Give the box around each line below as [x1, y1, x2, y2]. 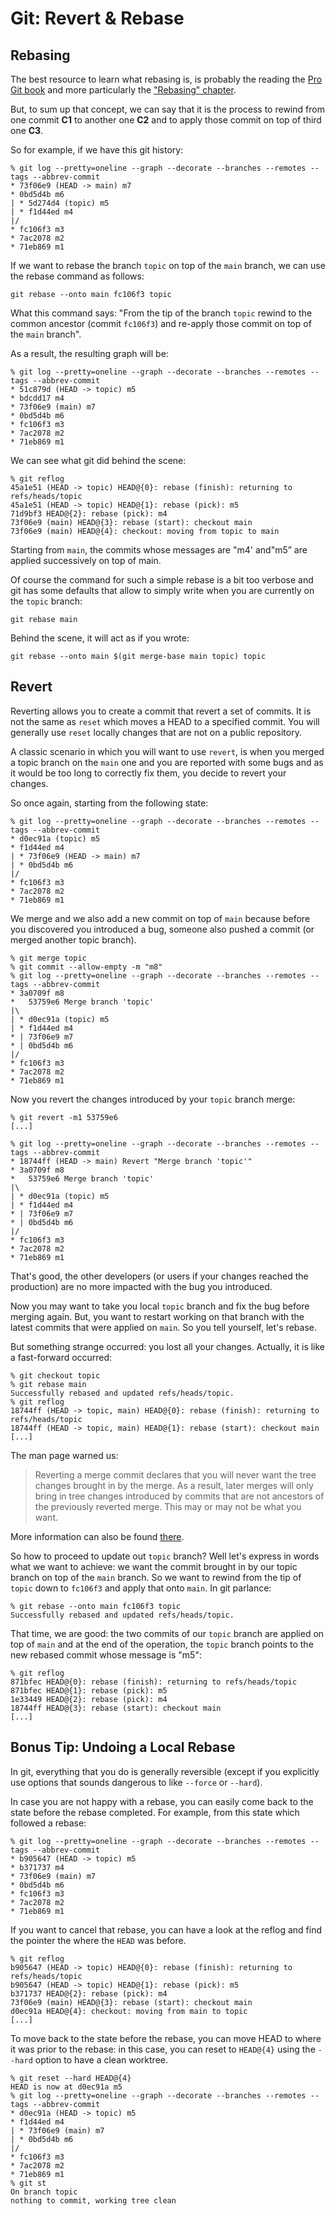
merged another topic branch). [10, 933, 137, 946]
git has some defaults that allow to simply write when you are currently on [10, 585, 315, 596]
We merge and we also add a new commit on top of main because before [10, 912, 311, 924]
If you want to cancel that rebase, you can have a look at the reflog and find [10, 1923, 322, 1936]
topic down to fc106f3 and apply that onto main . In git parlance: [10, 1582, 272, 1594]
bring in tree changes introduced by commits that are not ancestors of [34, 1490, 325, 1502]
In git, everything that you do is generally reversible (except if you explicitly [10, 1765, 320, 1777]
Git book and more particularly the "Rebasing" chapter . [10, 84, 237, 96]
